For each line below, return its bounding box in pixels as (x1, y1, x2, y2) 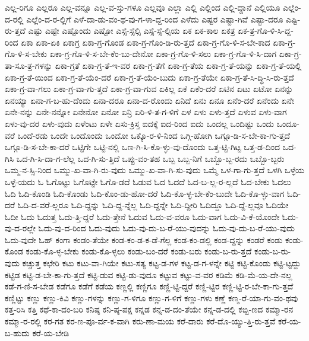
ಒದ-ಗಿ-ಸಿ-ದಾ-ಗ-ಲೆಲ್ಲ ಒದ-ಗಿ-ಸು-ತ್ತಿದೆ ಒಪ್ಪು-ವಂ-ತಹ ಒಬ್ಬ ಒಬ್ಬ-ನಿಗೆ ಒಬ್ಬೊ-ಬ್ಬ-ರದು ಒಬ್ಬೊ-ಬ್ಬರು (16, 152, 285, 164)
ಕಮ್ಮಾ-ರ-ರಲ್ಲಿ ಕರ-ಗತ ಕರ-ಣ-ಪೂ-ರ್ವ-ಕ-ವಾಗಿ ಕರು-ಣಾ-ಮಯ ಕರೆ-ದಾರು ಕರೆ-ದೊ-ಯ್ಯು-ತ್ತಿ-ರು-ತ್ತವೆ (5, 315, 276, 327)
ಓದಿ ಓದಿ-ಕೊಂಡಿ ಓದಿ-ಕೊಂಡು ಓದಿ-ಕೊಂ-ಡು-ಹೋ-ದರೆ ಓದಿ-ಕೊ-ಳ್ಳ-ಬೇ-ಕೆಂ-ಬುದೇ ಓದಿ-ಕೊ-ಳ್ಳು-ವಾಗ (5, 187, 285, 199)
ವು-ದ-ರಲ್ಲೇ (5, 222, 36, 234)
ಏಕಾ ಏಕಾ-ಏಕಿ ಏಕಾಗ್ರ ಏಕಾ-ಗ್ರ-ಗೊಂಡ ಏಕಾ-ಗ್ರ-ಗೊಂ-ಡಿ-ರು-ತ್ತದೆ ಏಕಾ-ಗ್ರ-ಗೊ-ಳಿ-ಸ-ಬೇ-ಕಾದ (21, 36, 270, 48)
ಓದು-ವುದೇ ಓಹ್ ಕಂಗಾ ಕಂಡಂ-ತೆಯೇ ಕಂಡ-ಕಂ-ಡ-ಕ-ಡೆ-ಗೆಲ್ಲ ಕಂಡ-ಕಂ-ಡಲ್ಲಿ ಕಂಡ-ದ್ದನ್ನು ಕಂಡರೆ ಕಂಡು (5, 233, 283, 246)
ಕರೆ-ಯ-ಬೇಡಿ (32, 326, 70, 339)
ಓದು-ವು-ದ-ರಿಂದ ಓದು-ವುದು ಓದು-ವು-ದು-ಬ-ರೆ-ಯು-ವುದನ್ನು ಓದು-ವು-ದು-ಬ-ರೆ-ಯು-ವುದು (38, 222, 295, 234)
